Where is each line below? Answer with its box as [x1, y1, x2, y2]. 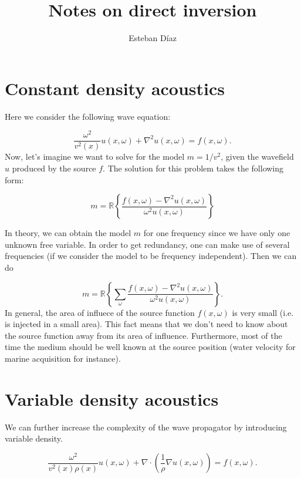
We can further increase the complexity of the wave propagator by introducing [5, 420, 287, 433]
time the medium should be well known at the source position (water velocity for [5, 341, 296, 353]
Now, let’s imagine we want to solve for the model [5, 150, 185, 163]
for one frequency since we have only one [143, 227, 290, 239]
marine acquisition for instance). [5, 352, 121, 364]
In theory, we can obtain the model [5, 227, 131, 239]
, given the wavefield [221, 150, 294, 163]
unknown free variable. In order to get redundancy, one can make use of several [5, 238, 290, 250]
